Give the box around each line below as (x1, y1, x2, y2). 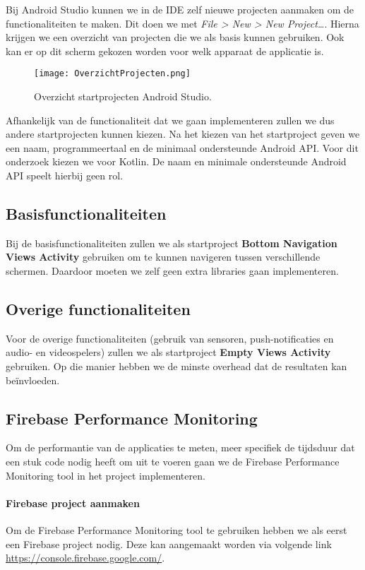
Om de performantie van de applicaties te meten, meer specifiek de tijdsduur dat (6, 440, 355, 455)
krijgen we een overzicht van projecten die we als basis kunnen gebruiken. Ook (6, 30, 345, 44)
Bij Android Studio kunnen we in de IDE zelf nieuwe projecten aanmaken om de (6, 2, 354, 16)
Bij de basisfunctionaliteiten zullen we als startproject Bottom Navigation (6, 235, 337, 250)
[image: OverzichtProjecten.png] (34, 69, 191, 79)
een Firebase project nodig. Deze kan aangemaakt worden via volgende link (6, 536, 332, 551)
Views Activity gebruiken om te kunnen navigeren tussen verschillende (6, 249, 321, 264)
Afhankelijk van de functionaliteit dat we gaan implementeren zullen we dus (6, 112, 335, 127)
